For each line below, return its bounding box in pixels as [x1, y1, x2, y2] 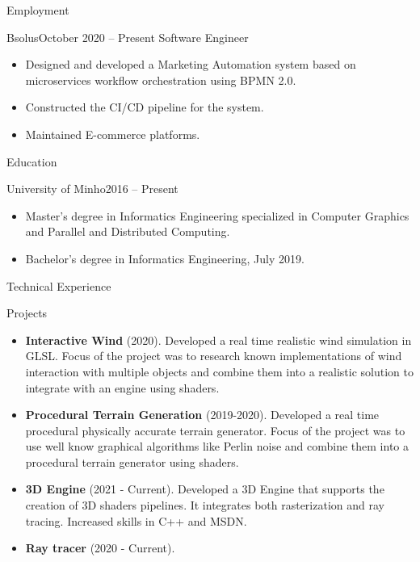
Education [6, 153, 57, 170]
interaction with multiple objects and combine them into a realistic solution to [25, 363, 414, 380]
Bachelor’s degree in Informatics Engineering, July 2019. [25, 250, 304, 266]
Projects [6, 304, 48, 321]
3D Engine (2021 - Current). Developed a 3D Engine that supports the [25, 480, 384, 497]
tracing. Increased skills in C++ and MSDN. [25, 512, 247, 529]
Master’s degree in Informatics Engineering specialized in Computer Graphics [25, 207, 409, 224]
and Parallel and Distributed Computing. [25, 223, 230, 240]
